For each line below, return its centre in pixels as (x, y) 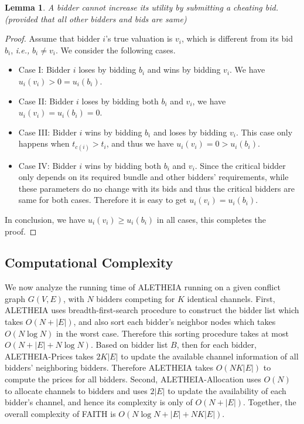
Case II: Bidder (46, 101)
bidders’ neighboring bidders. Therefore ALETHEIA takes (109, 367)
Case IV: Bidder (47, 165)
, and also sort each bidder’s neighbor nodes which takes (175, 322)
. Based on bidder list (129, 345)
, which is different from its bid (237, 38)
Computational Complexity (89, 262)
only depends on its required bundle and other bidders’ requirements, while (153, 177)
